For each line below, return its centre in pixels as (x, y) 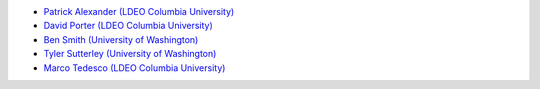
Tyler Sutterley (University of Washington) (130, 54)
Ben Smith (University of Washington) (121, 39)
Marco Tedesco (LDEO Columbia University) (134, 67)
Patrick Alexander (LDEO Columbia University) (139, 11)
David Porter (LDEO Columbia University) (128, 26)
